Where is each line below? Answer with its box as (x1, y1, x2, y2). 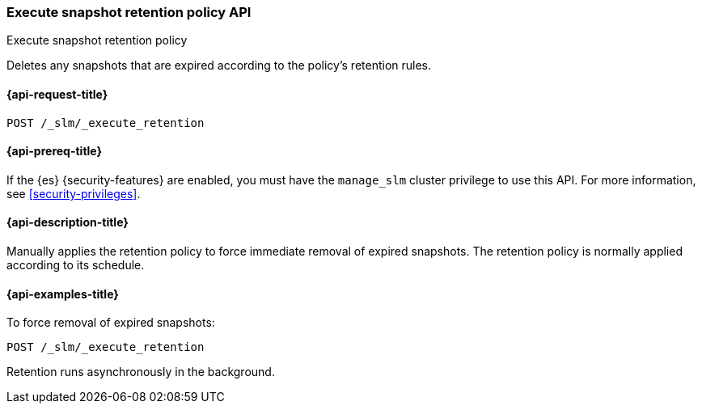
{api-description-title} (6, 215, 129, 230)
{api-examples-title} (6, 286, 119, 301)
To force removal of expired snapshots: (6, 315, 215, 330)
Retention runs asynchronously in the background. (6, 365, 275, 379)
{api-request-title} (6, 87, 108, 101)
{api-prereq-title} (6, 144, 103, 159)
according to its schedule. (6, 258, 145, 273)
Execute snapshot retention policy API (6, 4, 252, 20)
